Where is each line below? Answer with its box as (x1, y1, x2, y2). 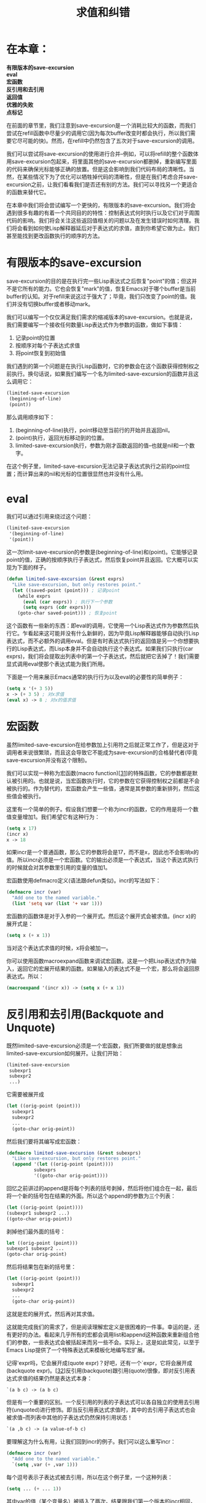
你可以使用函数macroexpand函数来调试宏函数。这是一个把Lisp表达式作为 (6, 957, 191, 965)
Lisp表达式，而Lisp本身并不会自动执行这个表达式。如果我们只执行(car (17, 645, 193, 652)
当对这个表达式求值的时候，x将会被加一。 (6, 944, 112, 951)
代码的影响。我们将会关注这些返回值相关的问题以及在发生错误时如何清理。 (6, 216, 194, 224)
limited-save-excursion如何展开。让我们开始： (6, 1049, 124, 1057)
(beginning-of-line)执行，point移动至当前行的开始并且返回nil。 (15, 426, 174, 434)
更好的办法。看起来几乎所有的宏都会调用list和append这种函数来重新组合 (11, 1331, 194, 1338)
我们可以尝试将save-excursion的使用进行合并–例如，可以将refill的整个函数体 (6, 150, 199, 157)
